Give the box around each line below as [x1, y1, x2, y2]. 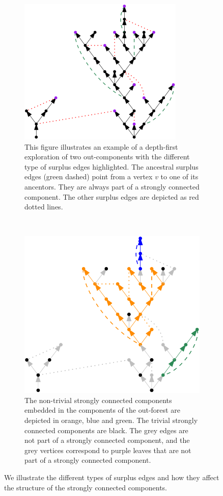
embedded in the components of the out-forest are [24, 405, 180, 415]
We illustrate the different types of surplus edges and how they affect [4, 472, 219, 483]
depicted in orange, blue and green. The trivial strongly [24, 415, 198, 426]
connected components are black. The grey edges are [24, 424, 188, 435]
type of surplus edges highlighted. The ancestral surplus [24, 161, 199, 172]
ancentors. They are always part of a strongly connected [24, 181, 200, 192]
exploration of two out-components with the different [24, 151, 190, 162]
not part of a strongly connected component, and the [24, 435, 190, 445]
